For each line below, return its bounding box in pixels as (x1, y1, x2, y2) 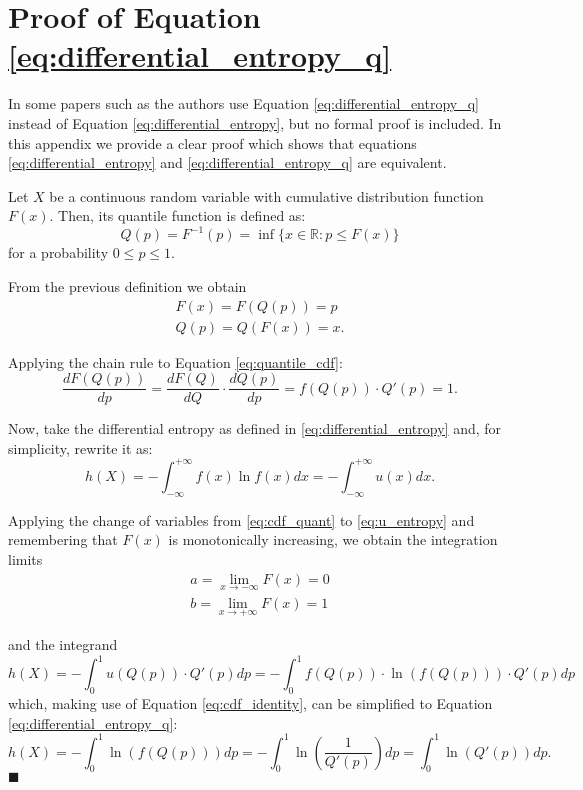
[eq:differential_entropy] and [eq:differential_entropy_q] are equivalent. (8, 152, 447, 173)
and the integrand (8, 634, 118, 655)
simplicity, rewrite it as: (8, 437, 153, 458)
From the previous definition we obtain (8, 275, 247, 296)
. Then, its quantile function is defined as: (49, 205, 306, 226)
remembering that (8, 529, 118, 550)
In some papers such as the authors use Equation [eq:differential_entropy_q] (8, 93, 480, 114)
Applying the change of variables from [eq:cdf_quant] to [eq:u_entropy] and (8, 509, 475, 530)
